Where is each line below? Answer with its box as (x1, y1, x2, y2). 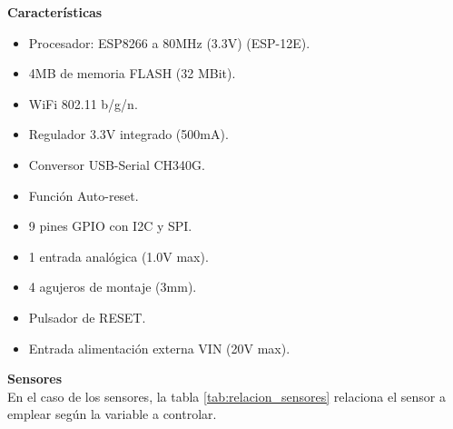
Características (7, 3, 103, 21)
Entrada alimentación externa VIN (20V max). (28, 338, 291, 357)
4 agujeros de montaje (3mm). (28, 277, 197, 296)
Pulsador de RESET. (28, 307, 146, 326)
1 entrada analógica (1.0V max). (28, 246, 209, 265)
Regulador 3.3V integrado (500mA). (28, 125, 229, 144)
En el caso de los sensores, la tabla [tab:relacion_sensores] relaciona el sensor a (7, 386, 446, 405)
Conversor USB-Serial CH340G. (28, 155, 205, 174)
